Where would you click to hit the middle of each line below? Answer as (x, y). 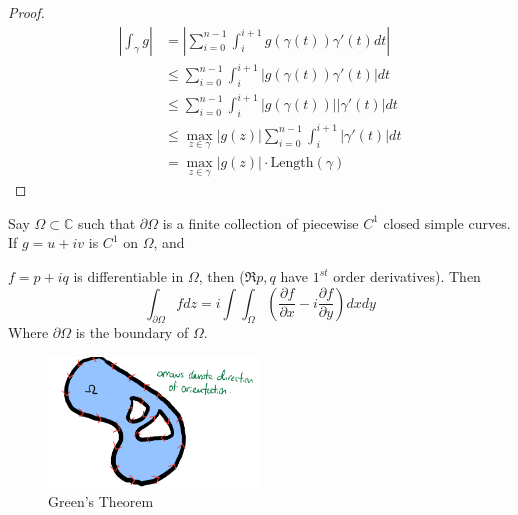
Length (292, 163)
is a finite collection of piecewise (260, 222)
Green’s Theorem (101, 501)
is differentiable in (128, 276)
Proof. (26, 12)
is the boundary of (132, 332)
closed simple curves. (447, 222)
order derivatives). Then (407, 276)
